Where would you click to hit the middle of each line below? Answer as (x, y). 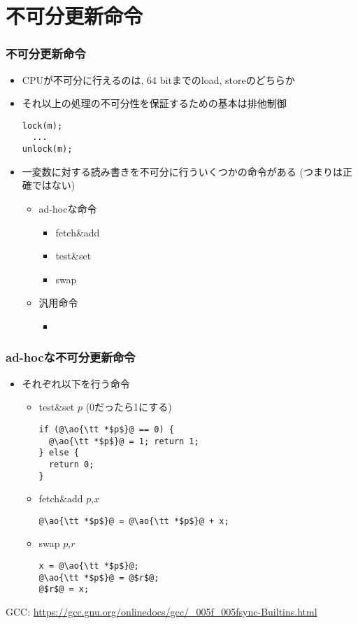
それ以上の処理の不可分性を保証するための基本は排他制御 (154, 103)
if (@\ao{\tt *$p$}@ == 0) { (106, 429)
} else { (59, 453)
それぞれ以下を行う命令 (76, 383)
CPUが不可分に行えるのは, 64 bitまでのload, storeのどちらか (158, 79)
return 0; (71, 464)
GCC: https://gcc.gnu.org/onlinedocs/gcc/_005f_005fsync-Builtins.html (162, 611)
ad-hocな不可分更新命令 (71, 357)
